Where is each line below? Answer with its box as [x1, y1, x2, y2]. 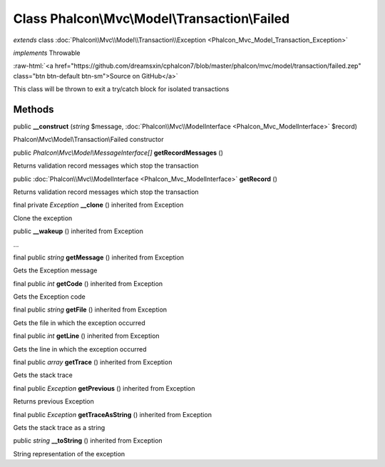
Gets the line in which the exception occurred [13, 344, 147, 353]
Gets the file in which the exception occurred [13, 318, 145, 327]
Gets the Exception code [13, 292, 86, 301]
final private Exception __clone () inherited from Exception [13, 200, 184, 210]
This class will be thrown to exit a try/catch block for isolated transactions [13, 85, 230, 93]
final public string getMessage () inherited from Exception [13, 253, 185, 262]
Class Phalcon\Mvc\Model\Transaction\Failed [13, 11, 290, 26]
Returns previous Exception [13, 397, 94, 406]
